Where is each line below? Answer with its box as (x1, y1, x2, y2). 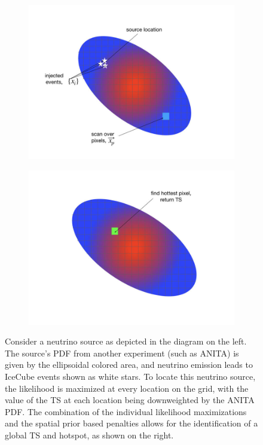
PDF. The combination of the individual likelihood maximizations (5, 405, 247, 417)
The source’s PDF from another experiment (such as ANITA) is (5, 346, 239, 359)
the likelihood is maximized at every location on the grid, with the (5, 382, 249, 394)
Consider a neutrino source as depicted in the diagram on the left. (5, 335, 247, 348)
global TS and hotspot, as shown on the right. (5, 428, 174, 441)
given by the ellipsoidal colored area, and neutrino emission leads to (5, 358, 253, 371)
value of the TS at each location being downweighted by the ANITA (5, 394, 255, 406)
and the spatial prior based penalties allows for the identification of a (5, 417, 258, 429)
